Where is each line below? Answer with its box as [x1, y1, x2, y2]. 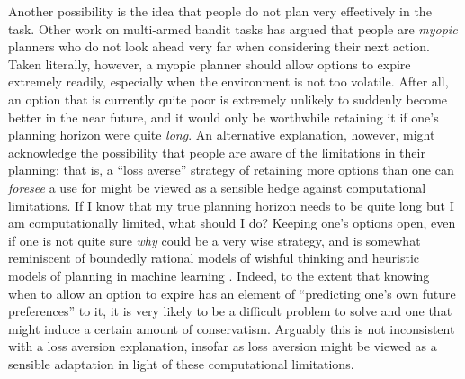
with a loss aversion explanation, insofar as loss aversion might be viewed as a [8, 337, 437, 356]
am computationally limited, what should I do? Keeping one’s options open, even [8, 213, 456, 232]
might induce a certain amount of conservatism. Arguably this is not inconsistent [8, 319, 455, 338]
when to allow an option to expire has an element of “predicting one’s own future [8, 284, 456, 302]
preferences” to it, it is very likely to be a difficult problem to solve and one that [8, 302, 452, 320]
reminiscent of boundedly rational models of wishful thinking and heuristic [8, 248, 420, 267]
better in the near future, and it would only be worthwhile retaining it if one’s [8, 107, 439, 126]
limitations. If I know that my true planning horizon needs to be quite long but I [8, 195, 454, 214]
